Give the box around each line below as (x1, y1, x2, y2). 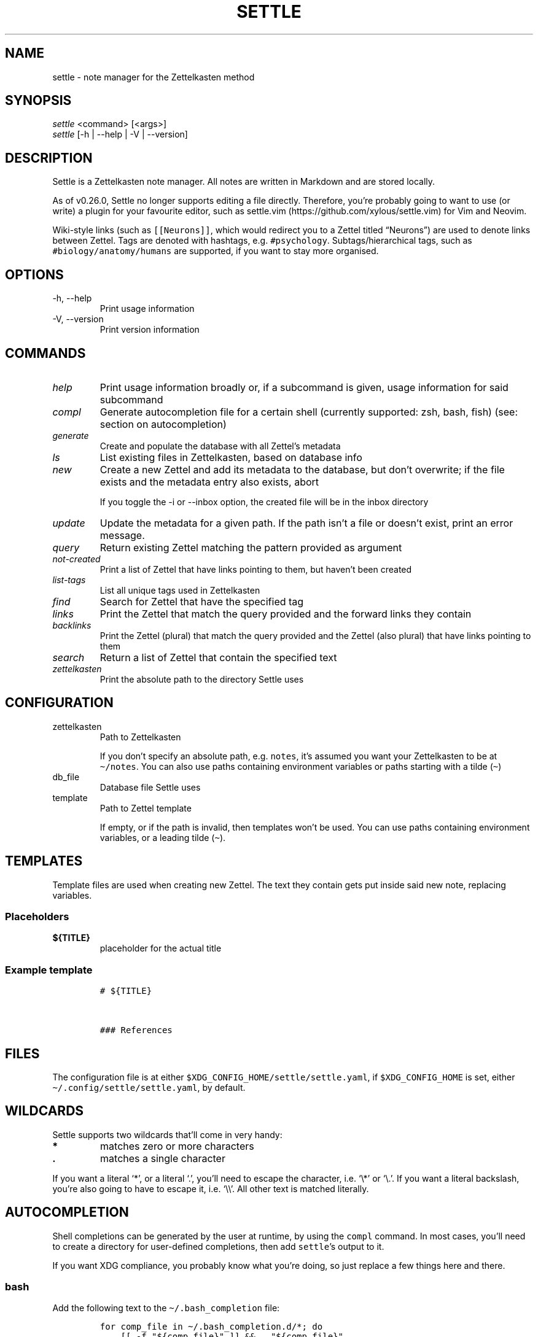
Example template (5, 963, 93, 976)
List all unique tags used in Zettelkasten (99, 584, 260, 595)
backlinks (52, 619, 92, 630)
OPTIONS (5, 266, 64, 282)
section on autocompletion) (99, 417, 227, 430)
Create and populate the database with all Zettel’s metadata (99, 440, 341, 451)
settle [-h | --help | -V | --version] (52, 129, 188, 140)
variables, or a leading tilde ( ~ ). (99, 832, 226, 843)
